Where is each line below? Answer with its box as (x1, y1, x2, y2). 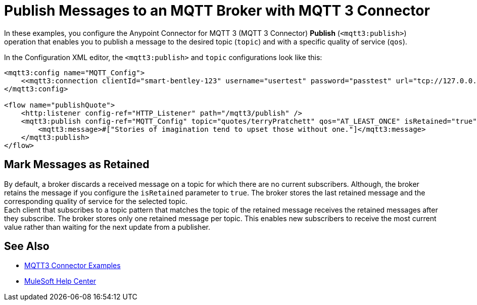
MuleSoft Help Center (24, 277, 97, 286)
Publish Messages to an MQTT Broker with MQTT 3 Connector (4, 2, 430, 19)
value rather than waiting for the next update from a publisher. (4, 222, 210, 231)
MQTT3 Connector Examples (24, 261, 121, 270)
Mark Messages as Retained (4, 158, 150, 171)
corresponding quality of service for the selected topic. (4, 196, 187, 206)
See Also (4, 240, 50, 253)
